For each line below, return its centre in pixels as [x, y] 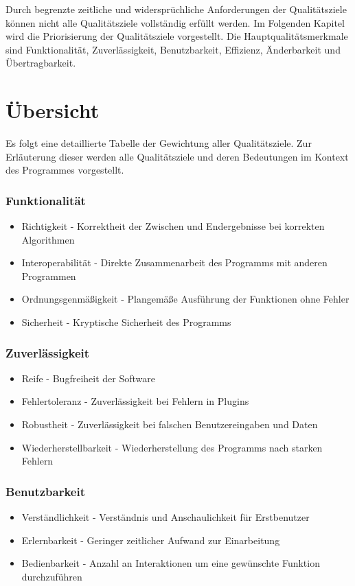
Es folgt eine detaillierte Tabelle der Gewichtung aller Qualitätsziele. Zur [159, 143]
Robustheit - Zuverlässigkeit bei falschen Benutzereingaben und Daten [170, 424]
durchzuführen [52, 576]
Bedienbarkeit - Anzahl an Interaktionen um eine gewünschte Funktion [171, 563]
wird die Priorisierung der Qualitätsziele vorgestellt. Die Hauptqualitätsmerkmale [177, 36]
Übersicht [53, 110]
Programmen [49, 276]
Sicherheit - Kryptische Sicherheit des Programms [126, 322]
